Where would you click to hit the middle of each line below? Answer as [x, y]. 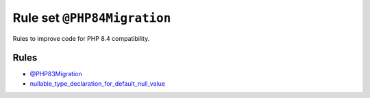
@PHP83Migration [56, 74]
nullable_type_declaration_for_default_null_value [98, 83]
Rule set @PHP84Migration [92, 18]
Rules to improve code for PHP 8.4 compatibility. [81, 38]
